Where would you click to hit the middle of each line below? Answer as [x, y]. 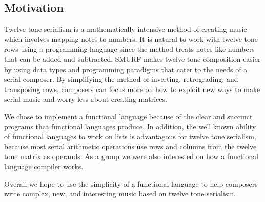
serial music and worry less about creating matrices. [86, 99]
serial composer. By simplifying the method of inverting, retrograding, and [121, 79]
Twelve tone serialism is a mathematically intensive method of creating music [126, 29]
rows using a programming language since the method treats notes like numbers [129, 49]
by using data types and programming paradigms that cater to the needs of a [126, 69]
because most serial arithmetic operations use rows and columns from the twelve [130, 146]
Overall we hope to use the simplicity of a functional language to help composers [131, 183]
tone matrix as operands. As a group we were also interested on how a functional [131, 156]
